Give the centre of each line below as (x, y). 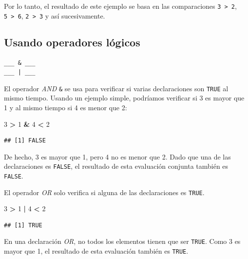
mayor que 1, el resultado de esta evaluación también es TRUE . (96, 251)
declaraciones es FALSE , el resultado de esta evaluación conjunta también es (116, 166)
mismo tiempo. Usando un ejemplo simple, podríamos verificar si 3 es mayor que (124, 98)
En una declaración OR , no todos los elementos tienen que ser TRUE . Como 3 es (122, 241)
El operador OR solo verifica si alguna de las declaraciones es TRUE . (104, 192)
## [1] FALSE (25, 141)
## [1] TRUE (23, 225)
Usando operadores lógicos (72, 42)
